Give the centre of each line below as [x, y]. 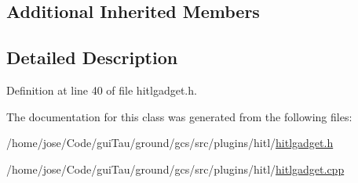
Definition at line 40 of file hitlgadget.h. [102, 90]
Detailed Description [92, 57]
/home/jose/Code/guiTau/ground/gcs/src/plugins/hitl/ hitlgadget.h [170, 143]
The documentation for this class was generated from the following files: [179, 116]
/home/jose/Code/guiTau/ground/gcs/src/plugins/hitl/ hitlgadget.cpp [175, 169]
